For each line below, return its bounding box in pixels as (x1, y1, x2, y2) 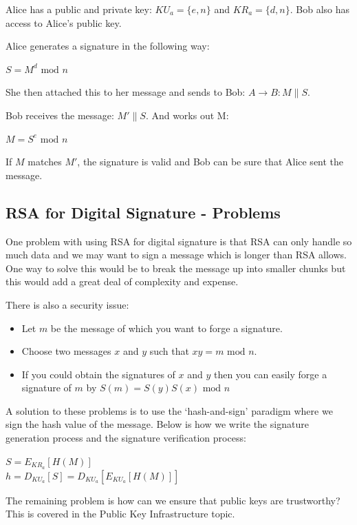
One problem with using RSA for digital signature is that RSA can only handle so (6, 234, 352, 248)
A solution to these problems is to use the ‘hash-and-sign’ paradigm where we (6, 403, 333, 418)
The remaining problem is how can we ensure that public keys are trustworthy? (6, 493, 340, 507)
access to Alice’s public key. (6, 15, 122, 30)
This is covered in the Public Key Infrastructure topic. (6, 506, 235, 521)
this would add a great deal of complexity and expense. (6, 274, 239, 289)
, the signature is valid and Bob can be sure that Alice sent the (77, 154, 344, 169)
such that (149, 344, 189, 358)
